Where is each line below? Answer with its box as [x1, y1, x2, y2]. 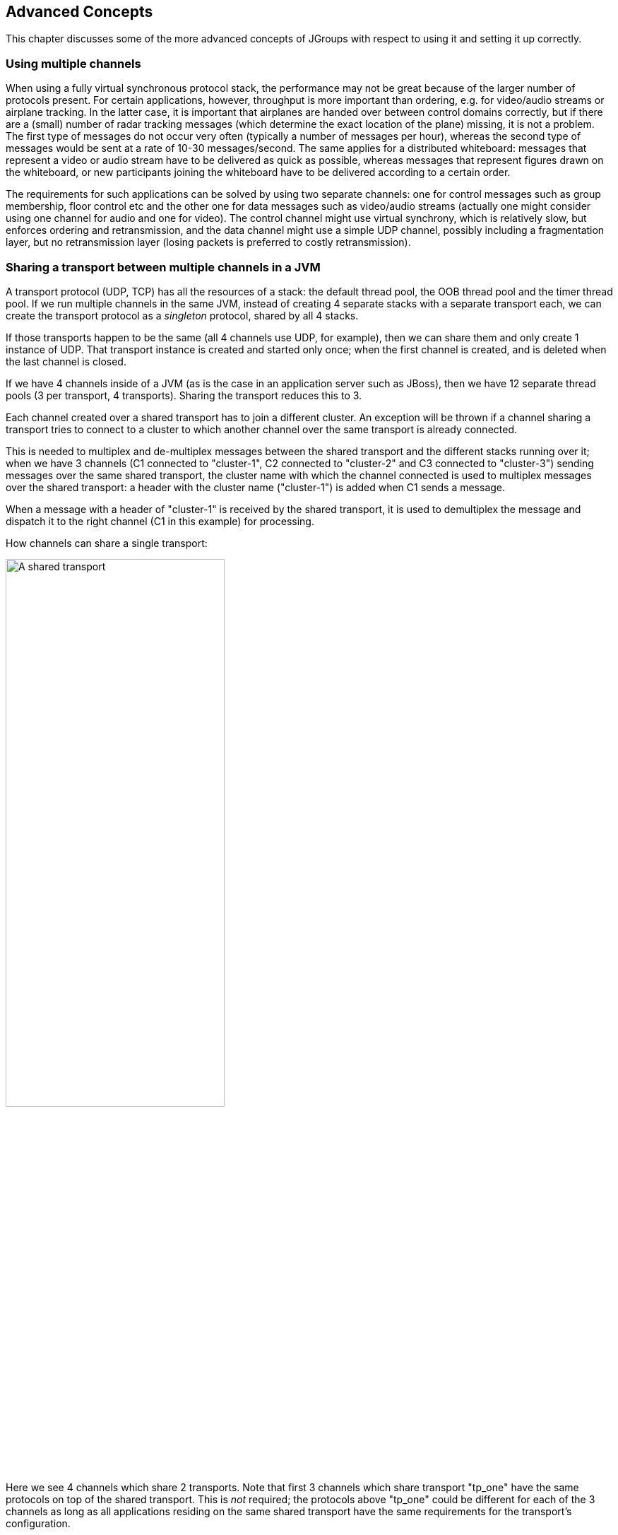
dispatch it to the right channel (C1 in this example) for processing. [6, 514, 314, 527]
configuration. [6, 1517, 71, 1530]
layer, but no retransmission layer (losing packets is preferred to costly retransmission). [6, 236, 411, 249]
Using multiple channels [6, 56, 141, 71]
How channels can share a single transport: [6, 536, 208, 549]
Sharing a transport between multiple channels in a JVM [6, 259, 321, 274]
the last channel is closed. [6, 355, 126, 367]
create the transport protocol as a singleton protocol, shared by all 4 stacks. [6, 309, 359, 322]
